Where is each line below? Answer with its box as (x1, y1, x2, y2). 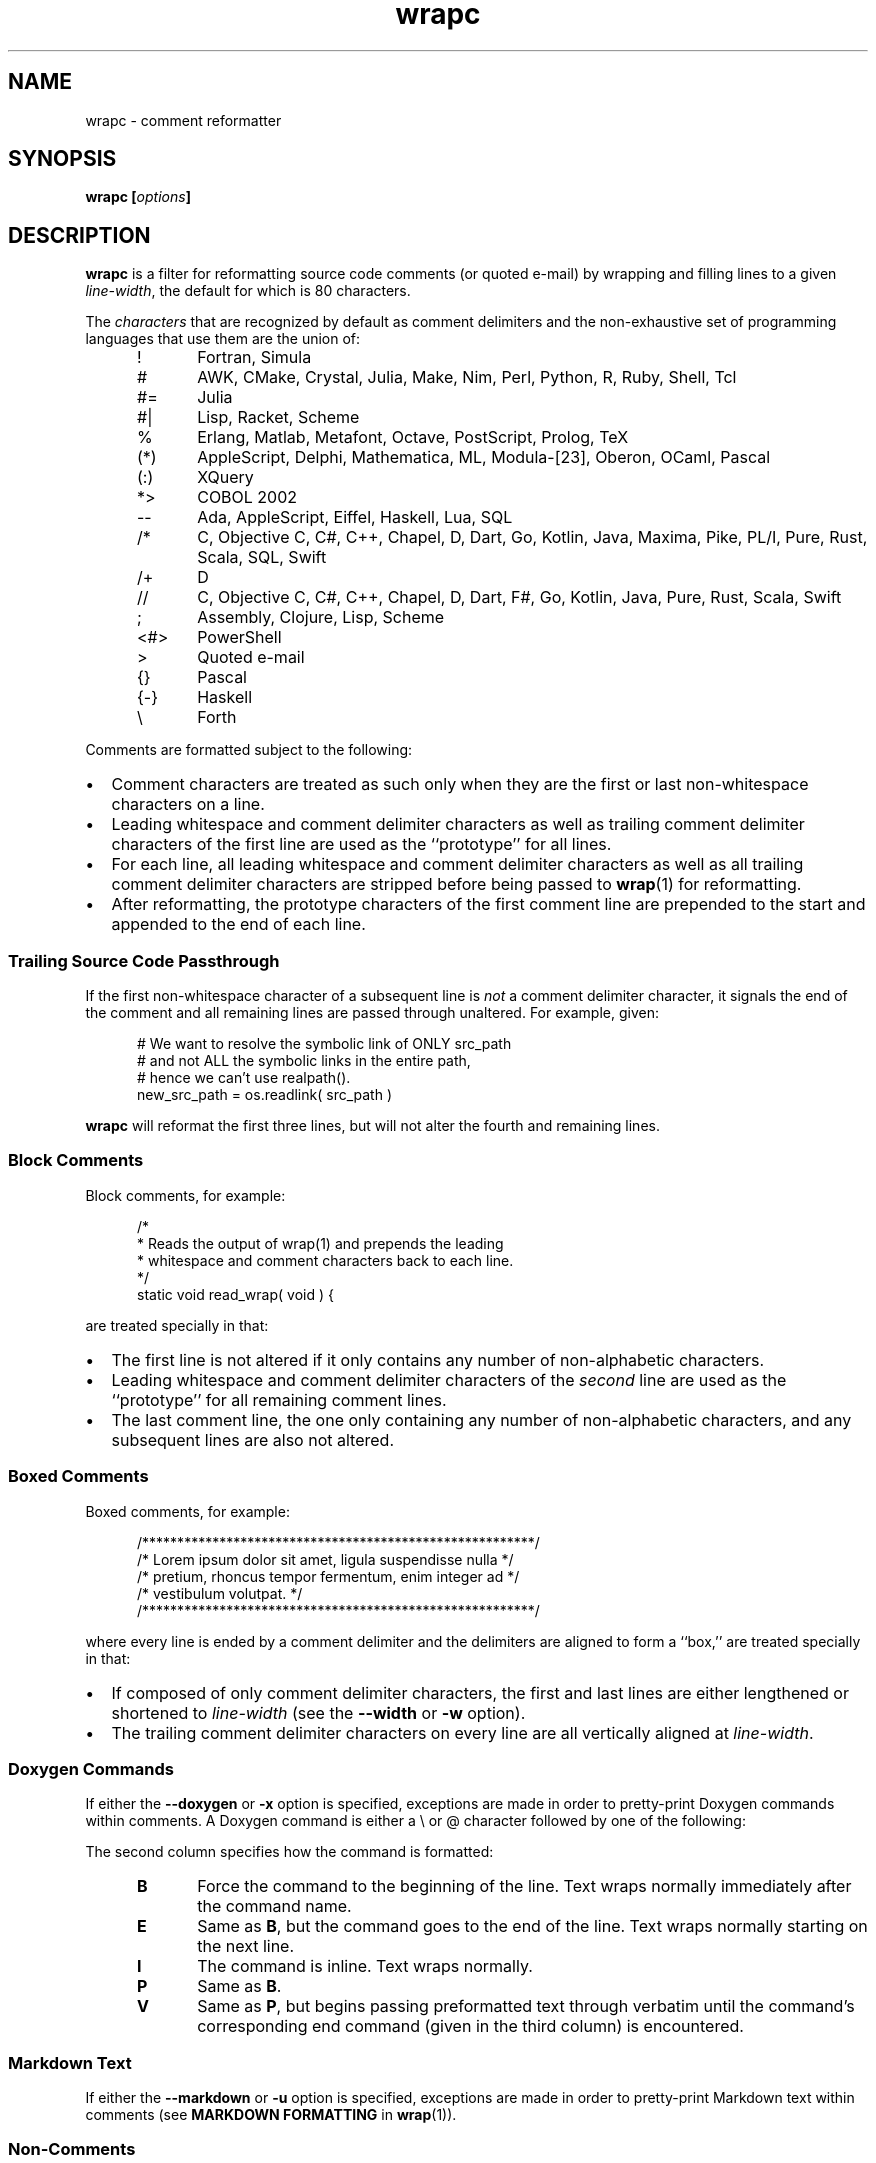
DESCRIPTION (8, 222, 151, 248)
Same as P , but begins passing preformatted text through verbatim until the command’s (197, 1996, 855, 2017)
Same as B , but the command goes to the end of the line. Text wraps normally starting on (197, 1916, 868, 1937)
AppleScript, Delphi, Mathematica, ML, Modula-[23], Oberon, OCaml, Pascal (197, 447, 771, 468)
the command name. (197, 1896, 352, 1917)
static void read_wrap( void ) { (137, 1285, 334, 1303)
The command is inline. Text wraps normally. (197, 1956, 533, 1977)
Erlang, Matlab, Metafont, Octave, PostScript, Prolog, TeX (197, 427, 629, 448)
